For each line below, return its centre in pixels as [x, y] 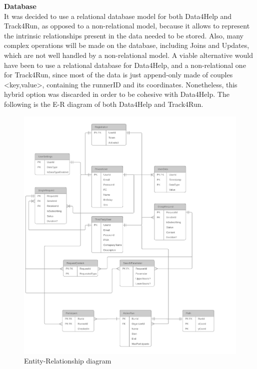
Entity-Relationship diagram [68, 361]
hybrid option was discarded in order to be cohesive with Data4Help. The [117, 94]
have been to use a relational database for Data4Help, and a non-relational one [125, 65]
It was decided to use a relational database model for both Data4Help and [118, 16]
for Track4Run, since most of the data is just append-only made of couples [118, 75]
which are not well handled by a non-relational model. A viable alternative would [128, 55]
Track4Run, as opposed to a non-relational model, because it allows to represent [127, 26]
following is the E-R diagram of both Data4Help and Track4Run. [104, 104]
